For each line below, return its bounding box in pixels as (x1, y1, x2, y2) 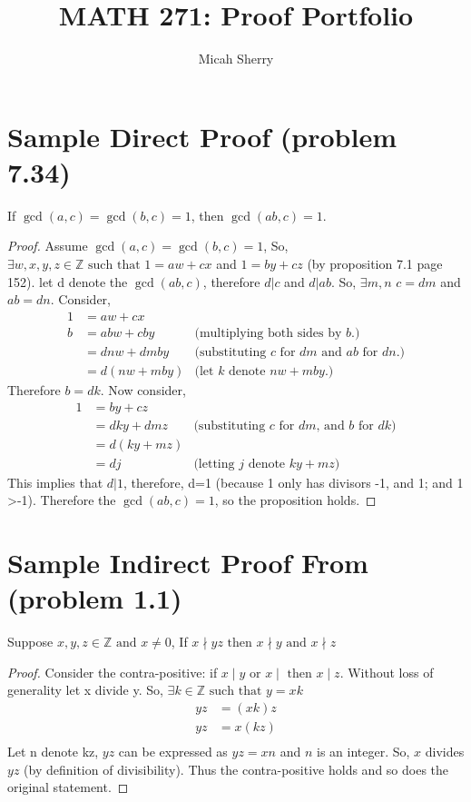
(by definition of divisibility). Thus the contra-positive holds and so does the (24, 759, 449, 778)
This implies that (7, 472, 103, 491)
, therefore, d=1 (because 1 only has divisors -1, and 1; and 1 (123, 472, 464, 491)
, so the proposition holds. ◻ (214, 490, 377, 510)
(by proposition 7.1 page (307, 254, 443, 273)
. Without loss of (339, 662, 434, 681)
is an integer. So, (316, 742, 410, 761)
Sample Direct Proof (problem (7, 117, 397, 154)
